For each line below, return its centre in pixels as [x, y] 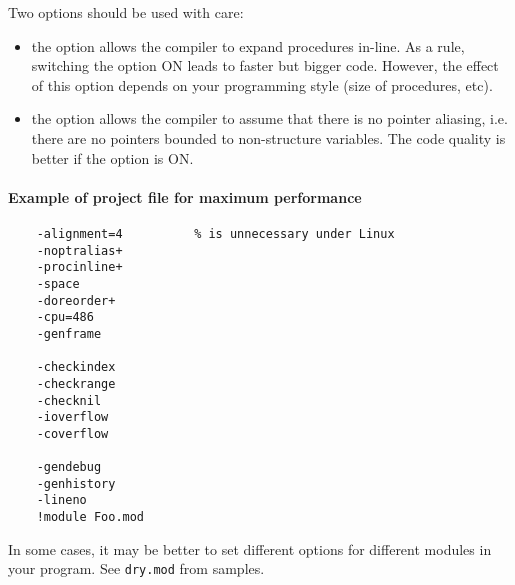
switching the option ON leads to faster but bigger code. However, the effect [265, 65]
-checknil [69, 400]
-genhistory [76, 483]
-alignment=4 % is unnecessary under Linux [215, 233]
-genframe [69, 333]
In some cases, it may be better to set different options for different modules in [250, 548]
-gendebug [69, 467]
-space [58, 283]
